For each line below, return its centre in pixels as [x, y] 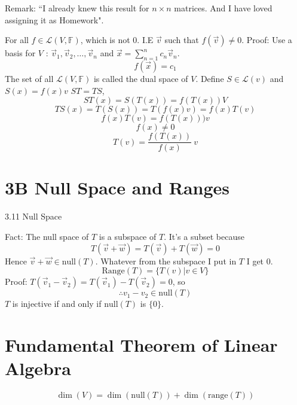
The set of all [29, 78]
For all [17, 40]
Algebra [38, 368]
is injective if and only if [57, 304]
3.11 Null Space [33, 216]
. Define [210, 78]
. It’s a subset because [204, 236]
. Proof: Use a [267, 40]
